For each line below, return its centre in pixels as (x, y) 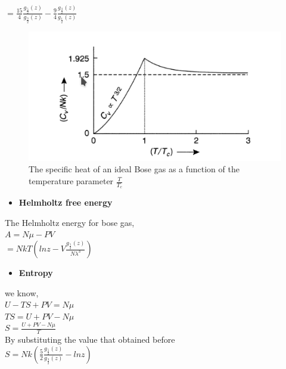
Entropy (36, 273)
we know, (22, 292)
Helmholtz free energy (66, 202)
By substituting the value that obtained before (90, 339)
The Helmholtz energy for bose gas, (70, 222)
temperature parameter (71, 181)
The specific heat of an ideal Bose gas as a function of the (134, 169)
